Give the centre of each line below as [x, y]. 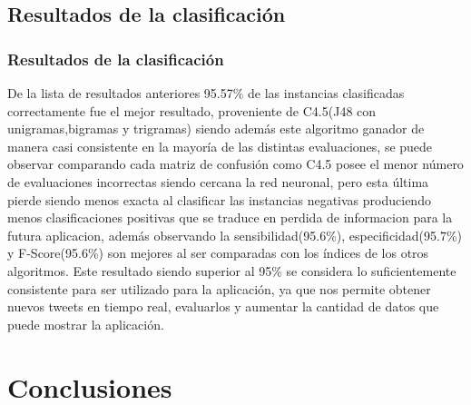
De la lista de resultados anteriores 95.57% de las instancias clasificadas [206, 93]
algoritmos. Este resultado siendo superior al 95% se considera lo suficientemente [232, 270]
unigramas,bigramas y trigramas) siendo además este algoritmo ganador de [216, 128]
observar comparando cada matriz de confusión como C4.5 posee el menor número [235, 164]
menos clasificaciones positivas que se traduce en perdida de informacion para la [230, 217]
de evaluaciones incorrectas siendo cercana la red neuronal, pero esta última [218, 181]
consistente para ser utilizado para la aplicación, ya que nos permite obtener [219, 288]
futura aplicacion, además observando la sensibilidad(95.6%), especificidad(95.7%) [235, 235]
